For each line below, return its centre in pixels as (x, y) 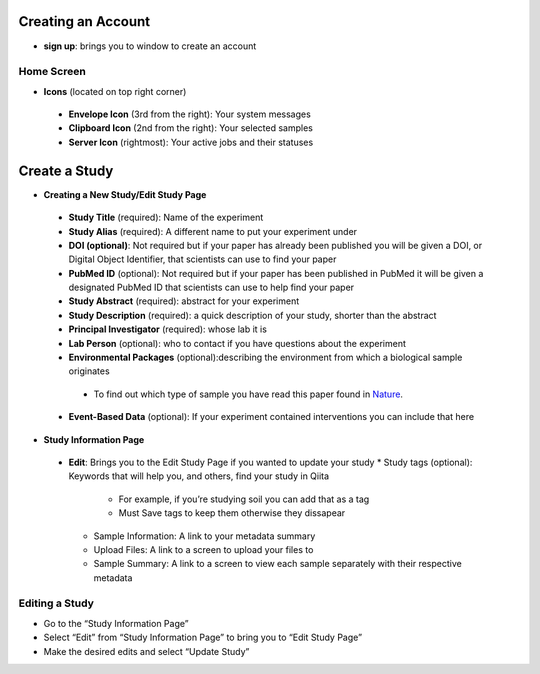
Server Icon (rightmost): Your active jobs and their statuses (191, 142)
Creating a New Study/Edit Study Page (125, 194)
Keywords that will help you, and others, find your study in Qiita (199, 476)
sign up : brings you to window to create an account (150, 46)
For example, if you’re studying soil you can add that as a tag (244, 499)
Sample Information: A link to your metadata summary (204, 536)
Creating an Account (84, 21)
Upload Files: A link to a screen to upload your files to (203, 549)
